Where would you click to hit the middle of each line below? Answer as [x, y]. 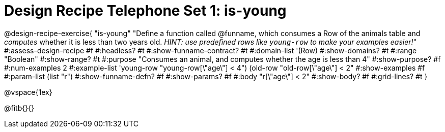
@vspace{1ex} [28, 92]
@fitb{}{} [19, 108]
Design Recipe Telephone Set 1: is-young [145, 11]
